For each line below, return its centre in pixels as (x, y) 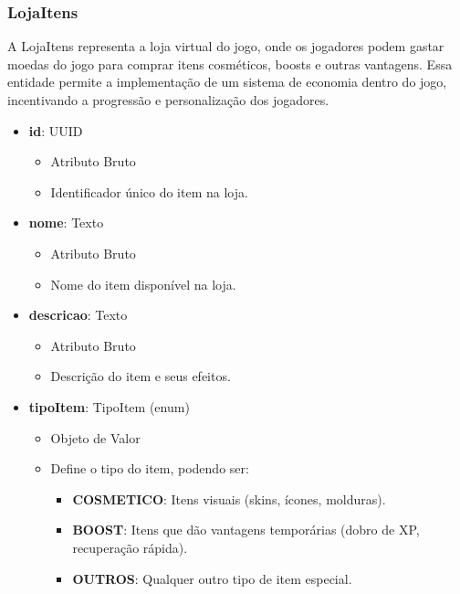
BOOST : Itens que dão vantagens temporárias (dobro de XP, (246, 530)
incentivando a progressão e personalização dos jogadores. (168, 100)
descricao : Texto (78, 315)
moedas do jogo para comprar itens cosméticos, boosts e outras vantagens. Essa (230, 64)
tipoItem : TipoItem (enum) (109, 406)
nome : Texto (66, 223)
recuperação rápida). (130, 547)
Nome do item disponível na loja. (143, 284)
